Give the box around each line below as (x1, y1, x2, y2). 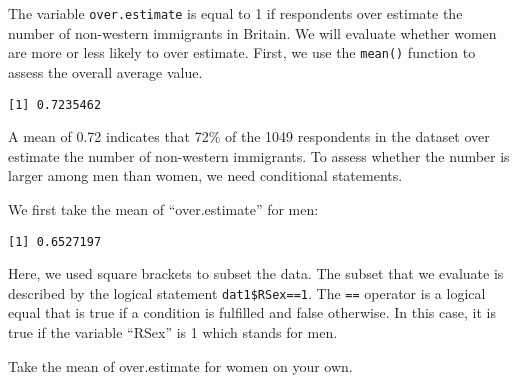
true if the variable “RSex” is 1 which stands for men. (8, 322, 338, 343)
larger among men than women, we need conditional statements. (8, 165, 403, 186)
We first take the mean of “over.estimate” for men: (8, 198, 319, 219)
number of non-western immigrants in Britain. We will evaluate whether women (8, 22, 497, 43)
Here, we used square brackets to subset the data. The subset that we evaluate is (8, 263, 504, 284)
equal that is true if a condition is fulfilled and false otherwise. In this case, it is (8, 302, 496, 323)
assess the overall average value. (8, 61, 203, 82)
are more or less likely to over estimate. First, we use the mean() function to (8, 42, 476, 63)
